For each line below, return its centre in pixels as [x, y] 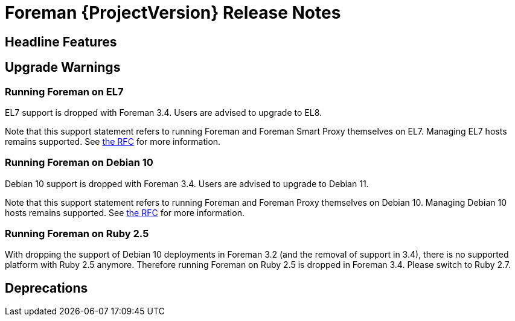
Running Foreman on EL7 [64, 91]
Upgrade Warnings [63, 68]
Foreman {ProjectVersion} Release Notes [173, 13]
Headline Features [61, 42]
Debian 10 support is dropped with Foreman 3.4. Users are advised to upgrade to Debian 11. [187, 183]
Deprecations [46, 288]
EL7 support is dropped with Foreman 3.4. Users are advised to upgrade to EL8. [164, 112]
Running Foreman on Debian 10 [79, 163]
